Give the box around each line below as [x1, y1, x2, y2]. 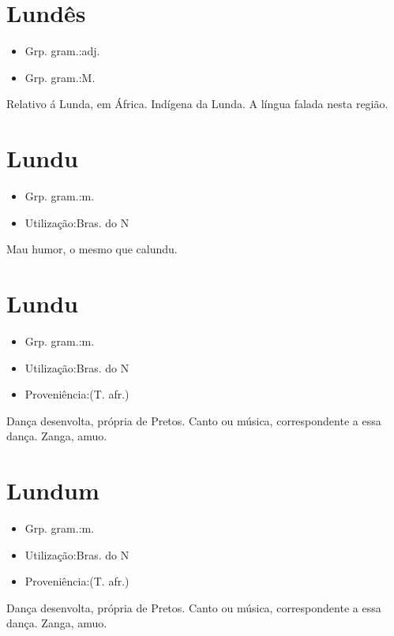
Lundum [6, 474, 99, 507]
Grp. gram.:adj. [24, 43, 100, 59]
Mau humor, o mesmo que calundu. [6, 241, 178, 257]
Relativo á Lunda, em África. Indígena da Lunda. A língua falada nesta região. [6, 95, 388, 112]
